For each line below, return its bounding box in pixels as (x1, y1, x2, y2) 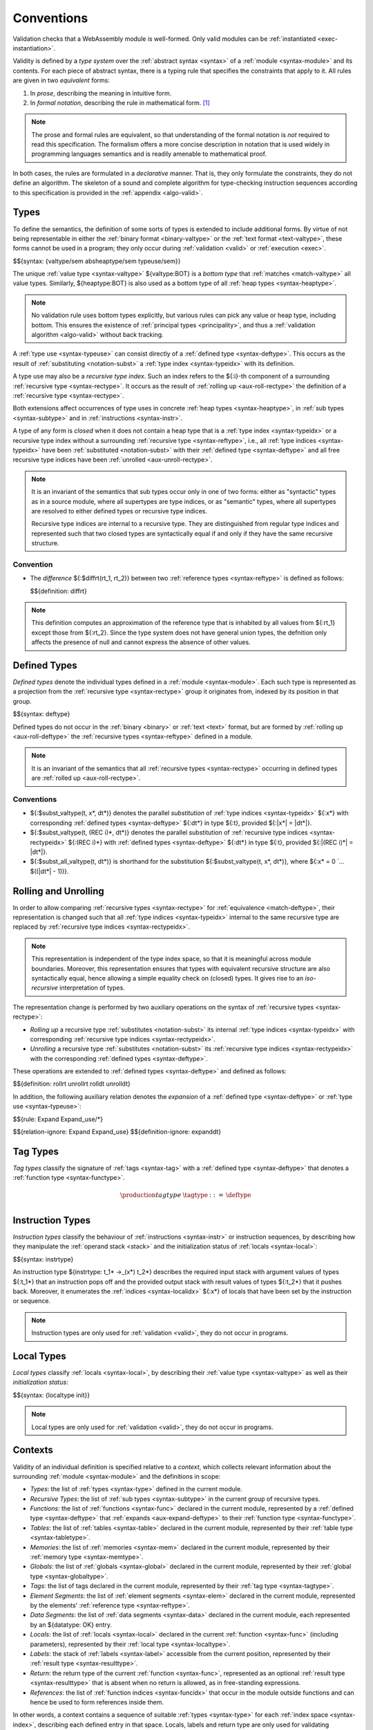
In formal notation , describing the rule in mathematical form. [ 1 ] (30, 98, 210, 107)
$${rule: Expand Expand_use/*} (12, 1115, 104, 1123)
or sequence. (12, 1297, 51, 1305)
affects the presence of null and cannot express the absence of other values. (31, 638, 251, 646)
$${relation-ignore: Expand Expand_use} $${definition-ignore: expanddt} (12, 1128, 221, 1136)
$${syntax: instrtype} (12, 1255, 74, 1263)
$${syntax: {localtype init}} (12, 1391, 90, 1399)
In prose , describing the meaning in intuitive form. (30, 89, 172, 97)
